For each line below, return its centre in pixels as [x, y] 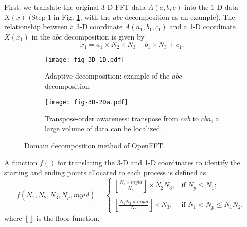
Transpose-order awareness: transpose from [111, 118]
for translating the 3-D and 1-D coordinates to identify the [149, 162]
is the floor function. [68, 218]
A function [21, 162]
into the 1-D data [211, 7]
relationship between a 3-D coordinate [63, 27]
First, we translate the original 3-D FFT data [75, 7]
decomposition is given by [104, 36]
